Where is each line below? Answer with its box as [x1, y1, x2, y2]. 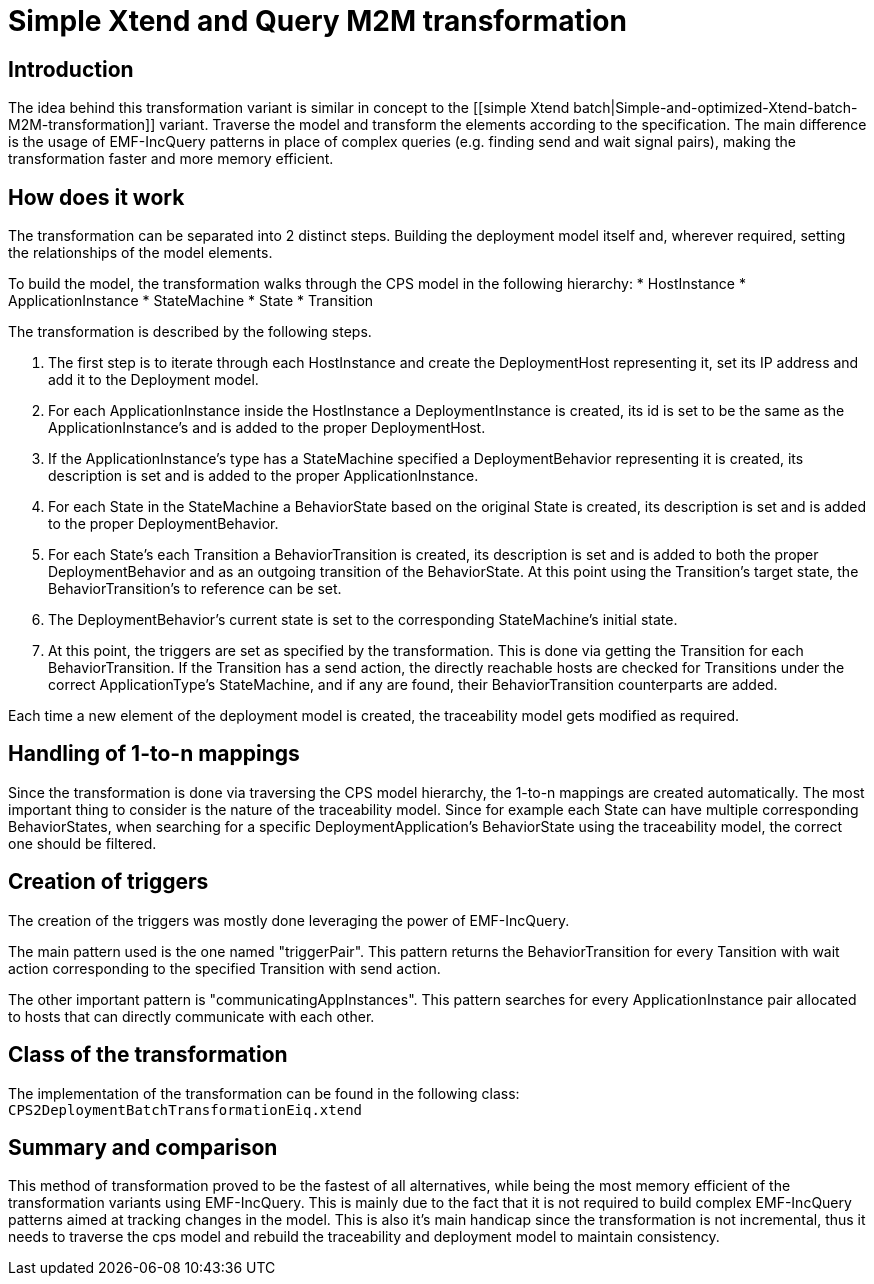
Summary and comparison [8, 1134, 278, 1160]
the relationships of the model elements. [8, 244, 273, 262]
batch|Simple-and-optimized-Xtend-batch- [573, 99, 858, 117]
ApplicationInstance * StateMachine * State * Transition [8, 292, 374, 310]
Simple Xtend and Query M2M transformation [8, 4, 627, 38]
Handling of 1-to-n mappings [8, 741, 300, 767]
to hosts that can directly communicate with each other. [8, 1007, 375, 1025]
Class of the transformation [8, 1042, 288, 1068]
